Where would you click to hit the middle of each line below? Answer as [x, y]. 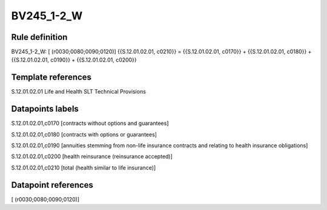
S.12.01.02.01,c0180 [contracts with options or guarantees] [84, 134]
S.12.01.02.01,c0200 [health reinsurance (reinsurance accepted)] [92, 156]
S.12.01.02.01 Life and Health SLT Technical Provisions [79, 92]
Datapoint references [52, 185]
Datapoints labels [45, 109]
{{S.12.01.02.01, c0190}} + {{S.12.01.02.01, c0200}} [74, 60]
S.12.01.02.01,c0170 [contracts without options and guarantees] [90, 123]
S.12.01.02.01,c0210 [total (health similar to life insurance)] [84, 167]
